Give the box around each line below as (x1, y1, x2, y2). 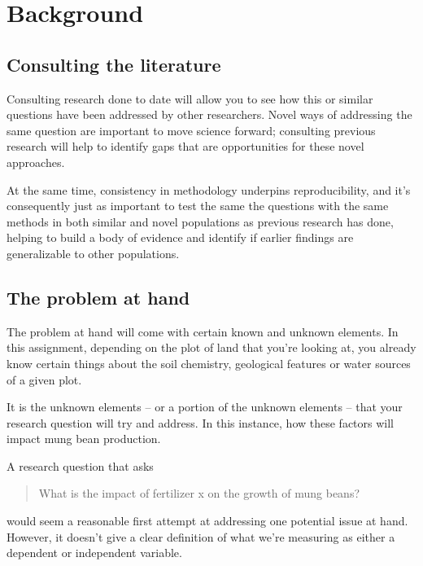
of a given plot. (7, 371, 82, 388)
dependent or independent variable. (7, 544, 182, 561)
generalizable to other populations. (7, 244, 180, 261)
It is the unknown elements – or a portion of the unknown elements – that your (7, 398, 403, 415)
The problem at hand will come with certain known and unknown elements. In (7, 322, 399, 340)
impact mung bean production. (7, 430, 161, 447)
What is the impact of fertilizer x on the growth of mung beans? (38, 485, 360, 502)
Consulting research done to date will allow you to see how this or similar (7, 90, 373, 107)
